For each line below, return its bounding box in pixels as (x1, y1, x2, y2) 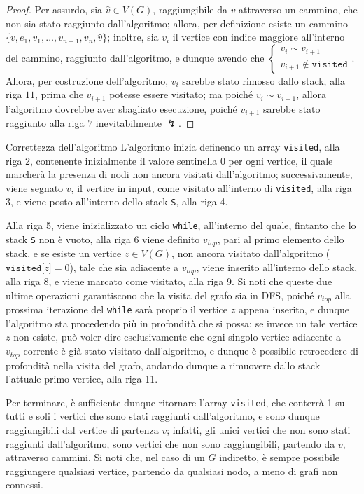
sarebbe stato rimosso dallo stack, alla (182, 73, 345, 88)
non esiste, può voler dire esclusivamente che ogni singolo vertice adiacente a (13, 329, 342, 344)
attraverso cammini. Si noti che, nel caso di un (6, 450, 205, 465)
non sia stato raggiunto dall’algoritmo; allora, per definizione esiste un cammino (6, 15, 348, 30)
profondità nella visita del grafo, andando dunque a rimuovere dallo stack (6, 357, 321, 372)
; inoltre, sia (107, 29, 159, 44)
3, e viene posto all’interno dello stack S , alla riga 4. (6, 194, 228, 209)
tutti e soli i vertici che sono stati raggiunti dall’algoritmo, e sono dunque (6, 409, 320, 423)
